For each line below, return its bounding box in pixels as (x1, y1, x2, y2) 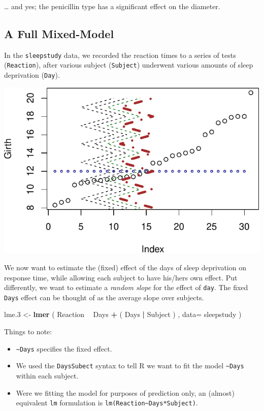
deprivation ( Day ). (4, 70, 60, 80)
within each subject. (16, 370, 79, 381)
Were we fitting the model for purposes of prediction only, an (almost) (16, 387, 235, 398)
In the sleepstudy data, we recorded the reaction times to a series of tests (4, 49, 236, 60)
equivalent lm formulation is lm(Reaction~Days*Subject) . (16, 397, 198, 408)
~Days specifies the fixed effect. (16, 343, 112, 354)
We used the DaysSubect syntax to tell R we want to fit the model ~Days (16, 360, 244, 371)
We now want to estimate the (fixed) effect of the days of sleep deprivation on (4, 262, 246, 272)
